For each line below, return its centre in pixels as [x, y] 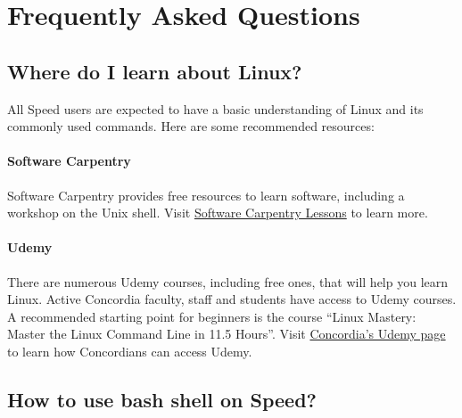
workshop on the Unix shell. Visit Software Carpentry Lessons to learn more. [218, 213]
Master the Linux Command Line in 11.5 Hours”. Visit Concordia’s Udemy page [227, 334]
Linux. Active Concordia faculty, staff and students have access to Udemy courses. [232, 299]
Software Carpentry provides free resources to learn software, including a [206, 195]
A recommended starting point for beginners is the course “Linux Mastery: [212, 316]
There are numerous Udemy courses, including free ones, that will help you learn [228, 281]
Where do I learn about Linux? [155, 71]
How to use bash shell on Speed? [162, 399]
